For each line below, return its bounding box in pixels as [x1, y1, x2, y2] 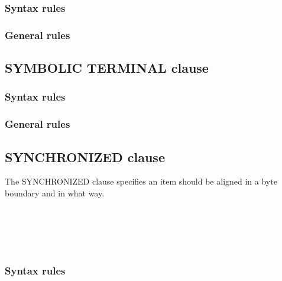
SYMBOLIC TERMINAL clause [5, 59, 209, 77]
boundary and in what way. [5, 186, 105, 199]
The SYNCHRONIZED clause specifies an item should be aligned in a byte [5, 175, 277, 188]
